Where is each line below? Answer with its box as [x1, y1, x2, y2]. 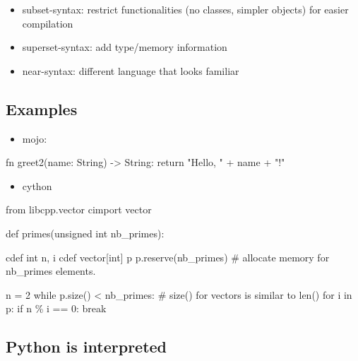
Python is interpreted [6, 336, 167, 357]
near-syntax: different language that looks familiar [22, 63, 239, 78]
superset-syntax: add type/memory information [22, 40, 227, 54]
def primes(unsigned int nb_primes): [6, 225, 165, 240]
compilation [22, 16, 73, 30]
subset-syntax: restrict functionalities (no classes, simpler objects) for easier [22, 2, 349, 16]
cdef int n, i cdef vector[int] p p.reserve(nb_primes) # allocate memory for [6, 249, 330, 264]
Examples [6, 97, 78, 119]
